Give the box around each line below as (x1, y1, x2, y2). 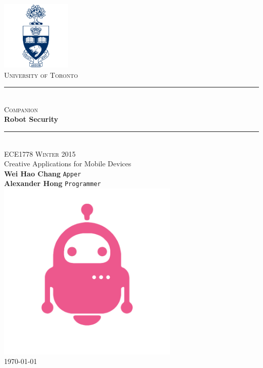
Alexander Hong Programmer (4, 178, 101, 189)
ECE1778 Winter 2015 (4, 148, 76, 159)
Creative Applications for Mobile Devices (4, 158, 131, 169)
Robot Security (4, 114, 59, 124)
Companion (4, 104, 38, 114)
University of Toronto (4, 69, 78, 80)
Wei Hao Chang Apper (4, 168, 81, 178)
